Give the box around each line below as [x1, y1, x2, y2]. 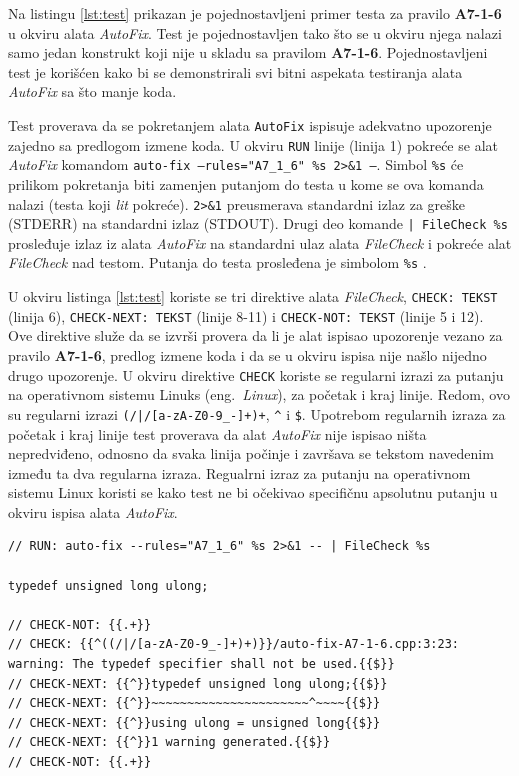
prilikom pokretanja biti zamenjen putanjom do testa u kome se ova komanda [8, 173, 484, 194]
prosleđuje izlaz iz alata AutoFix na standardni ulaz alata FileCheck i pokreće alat [8, 232, 512, 253]
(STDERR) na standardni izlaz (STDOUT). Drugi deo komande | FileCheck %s [8, 213, 508, 234]
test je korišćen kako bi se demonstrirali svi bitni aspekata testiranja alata [8, 61, 463, 82]
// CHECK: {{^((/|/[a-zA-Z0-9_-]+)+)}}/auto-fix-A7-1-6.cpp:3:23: [8, 637, 460, 652]
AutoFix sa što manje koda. [8, 81, 177, 102]
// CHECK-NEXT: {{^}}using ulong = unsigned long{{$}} [8, 715, 381, 730]
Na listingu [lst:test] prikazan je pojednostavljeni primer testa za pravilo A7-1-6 [8, 3, 502, 23]
